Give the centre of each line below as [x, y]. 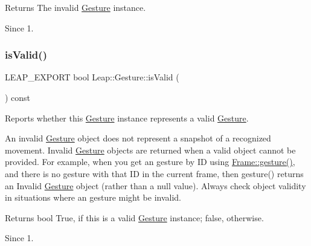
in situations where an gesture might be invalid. [93, 197]
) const [18, 97]
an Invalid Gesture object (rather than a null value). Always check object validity [155, 185]
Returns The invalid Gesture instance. [75, 7]
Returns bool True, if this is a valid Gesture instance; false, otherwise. [134, 217]
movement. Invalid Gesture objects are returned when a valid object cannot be [150, 150]
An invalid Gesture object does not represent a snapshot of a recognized [138, 138]
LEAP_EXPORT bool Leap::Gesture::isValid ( [92, 77]
